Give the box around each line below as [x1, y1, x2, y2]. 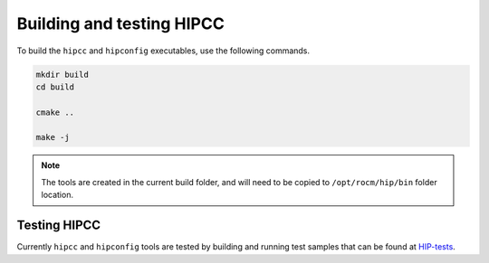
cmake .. [35, 107, 75, 117]
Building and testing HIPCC [16, 14, 225, 33]
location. [41, 190, 74, 201]
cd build [35, 81, 75, 92]
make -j [35, 132, 70, 143]
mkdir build [35, 69, 90, 80]
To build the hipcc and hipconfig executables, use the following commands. [16, 45, 311, 56]
